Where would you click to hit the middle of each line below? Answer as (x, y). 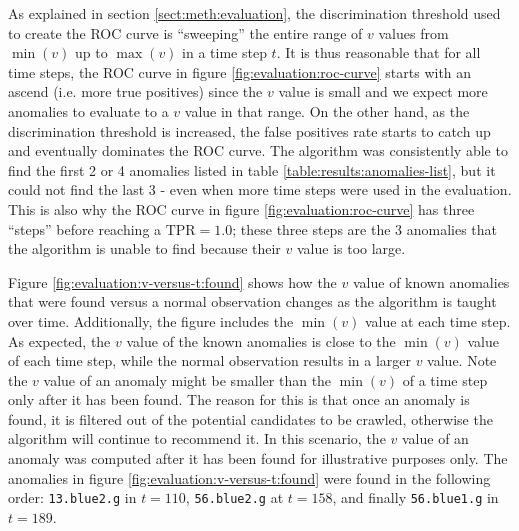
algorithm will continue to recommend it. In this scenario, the (197, 438)
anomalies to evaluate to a (88, 110)
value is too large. (351, 248)
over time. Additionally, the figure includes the (151, 320)
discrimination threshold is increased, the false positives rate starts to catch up (249, 130)
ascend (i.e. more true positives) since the (135, 91)
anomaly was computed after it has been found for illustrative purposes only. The (258, 458)
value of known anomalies (431, 281)
